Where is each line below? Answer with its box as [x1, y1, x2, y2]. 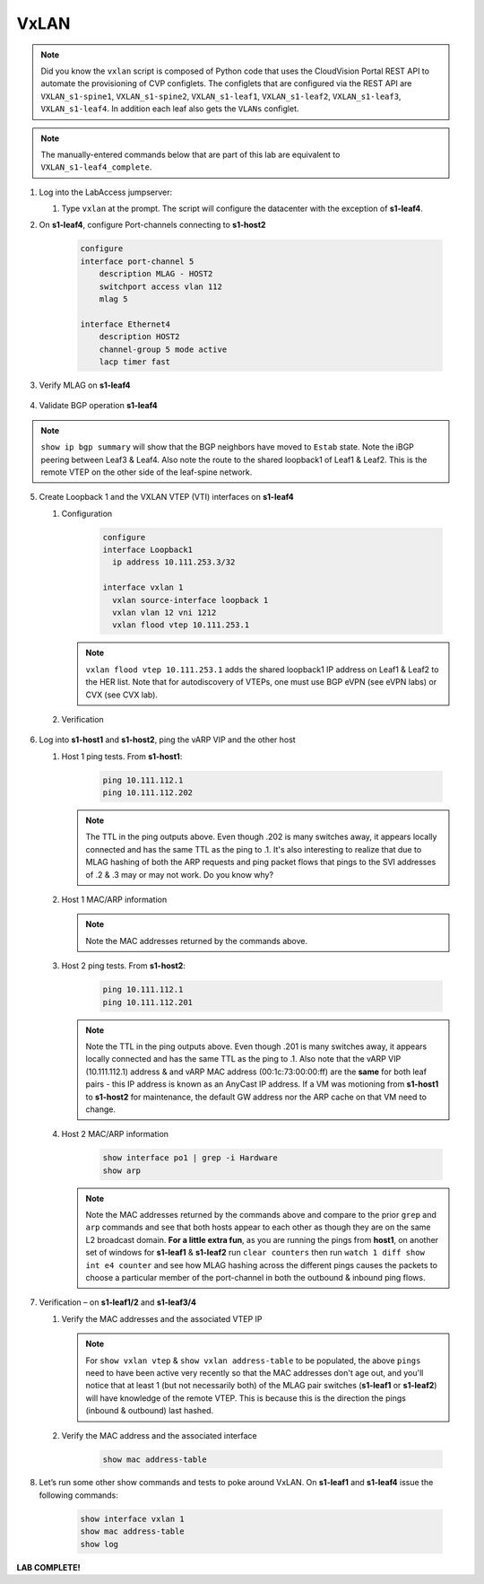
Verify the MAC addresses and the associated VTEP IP [61, 1313, 264, 1324]
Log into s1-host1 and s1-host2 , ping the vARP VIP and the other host [39, 734, 296, 745]
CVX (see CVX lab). [85, 689, 159, 700]
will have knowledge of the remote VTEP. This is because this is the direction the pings [85, 1392, 407, 1404]
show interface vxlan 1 [80, 1513, 186, 1524]
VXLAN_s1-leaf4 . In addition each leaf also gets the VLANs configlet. [40, 103, 299, 114]
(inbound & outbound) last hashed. [85, 1405, 214, 1416]
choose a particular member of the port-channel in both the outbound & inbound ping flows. [85, 1273, 426, 1282]
